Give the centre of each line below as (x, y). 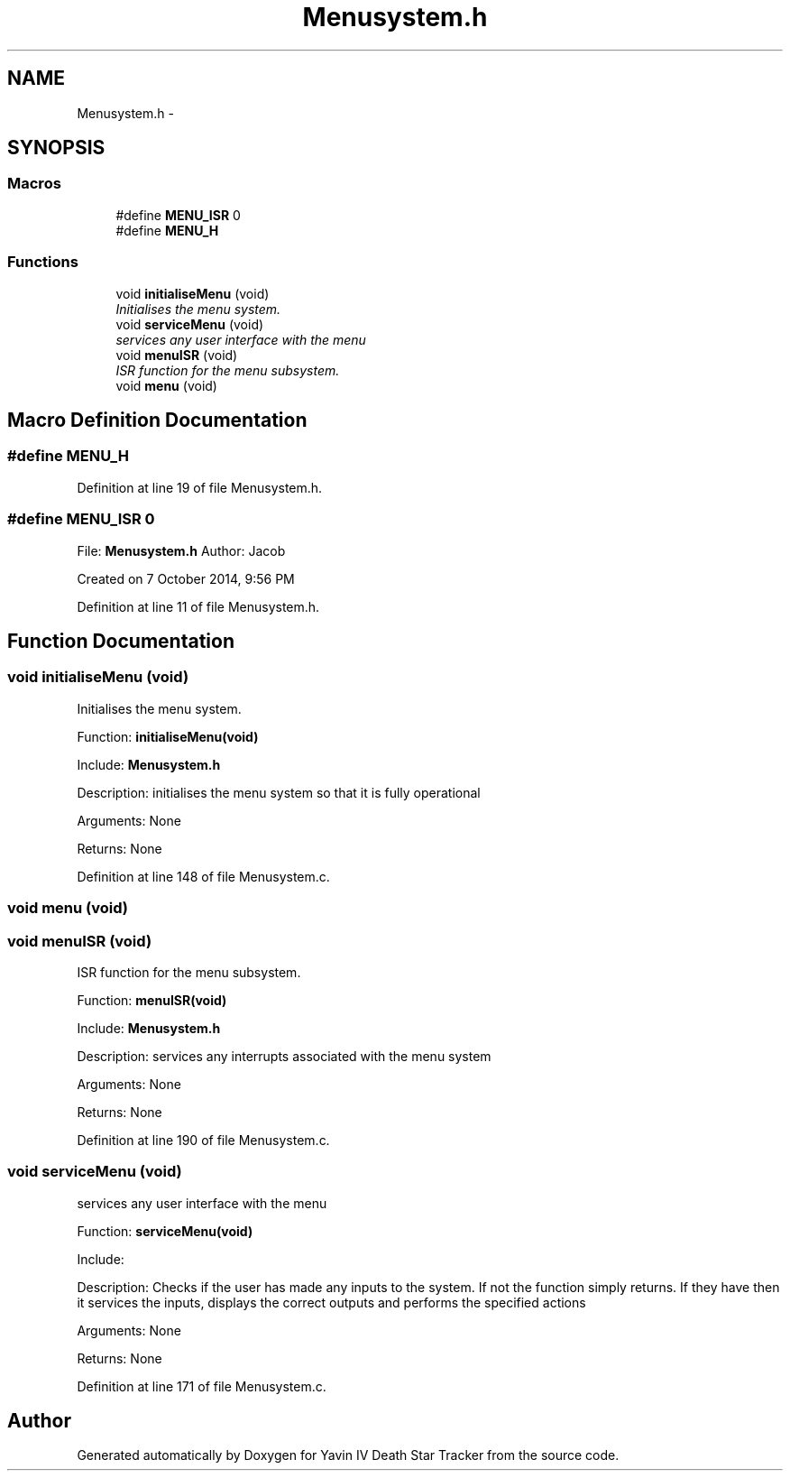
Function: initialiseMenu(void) (168, 736)
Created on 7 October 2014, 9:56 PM (186, 578)
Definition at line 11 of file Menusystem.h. (198, 606)
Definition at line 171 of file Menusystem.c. (202, 1386)
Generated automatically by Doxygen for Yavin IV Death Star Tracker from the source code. (348, 1455)
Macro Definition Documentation (157, 420)
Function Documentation (121, 641)
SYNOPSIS (56, 148)
